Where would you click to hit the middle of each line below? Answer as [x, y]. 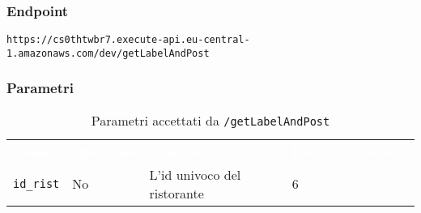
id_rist [36, 183]
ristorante [176, 193]
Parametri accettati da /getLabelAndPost [210, 120]
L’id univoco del [195, 174]
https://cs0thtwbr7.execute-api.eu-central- [128, 40]
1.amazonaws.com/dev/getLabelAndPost [108, 53]
